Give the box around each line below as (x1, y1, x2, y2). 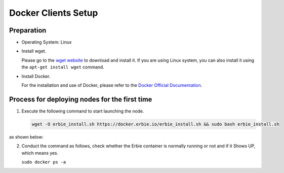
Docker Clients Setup (9, 7, 98, 18)
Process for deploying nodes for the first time (9, 95, 153, 104)
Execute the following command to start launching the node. (21, 108, 144, 114)
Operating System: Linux (21, 39, 72, 45)
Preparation (9, 26, 46, 35)
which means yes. (21, 150, 59, 156)
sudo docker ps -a (21, 159, 66, 165)
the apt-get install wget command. (21, 64, 105, 70)
